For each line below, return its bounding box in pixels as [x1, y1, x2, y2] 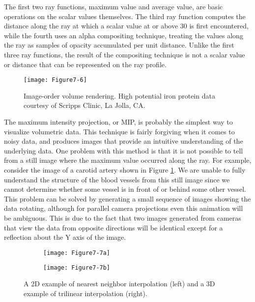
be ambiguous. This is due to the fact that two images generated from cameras [4, 212, 241, 223]
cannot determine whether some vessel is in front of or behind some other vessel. [4, 184, 247, 194]
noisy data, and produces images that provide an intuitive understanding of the [4, 136, 243, 146]
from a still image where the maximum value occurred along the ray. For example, [4, 155, 252, 165]
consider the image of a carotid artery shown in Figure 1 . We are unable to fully [4, 164, 246, 175]
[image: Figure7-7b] [43, 264, 111, 272]
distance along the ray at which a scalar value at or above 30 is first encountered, [4, 21, 249, 31]
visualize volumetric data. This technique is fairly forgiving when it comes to [4, 126, 235, 136]
